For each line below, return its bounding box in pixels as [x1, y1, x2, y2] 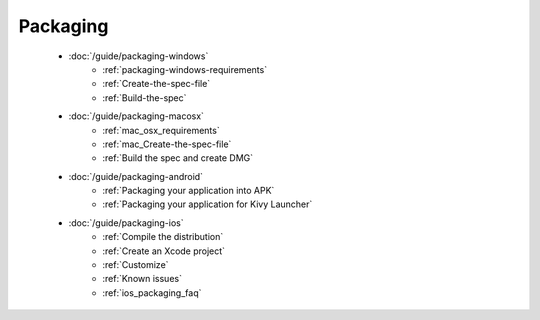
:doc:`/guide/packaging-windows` [68, 50, 209, 62]
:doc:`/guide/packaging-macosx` [68, 110, 205, 122]
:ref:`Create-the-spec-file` [102, 78, 211, 90]
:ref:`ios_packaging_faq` [102, 286, 202, 299]
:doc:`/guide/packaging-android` [68, 170, 204, 182]
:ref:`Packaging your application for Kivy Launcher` [102, 198, 313, 210]
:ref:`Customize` [102, 259, 169, 271]
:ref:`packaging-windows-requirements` [102, 63, 268, 75]
